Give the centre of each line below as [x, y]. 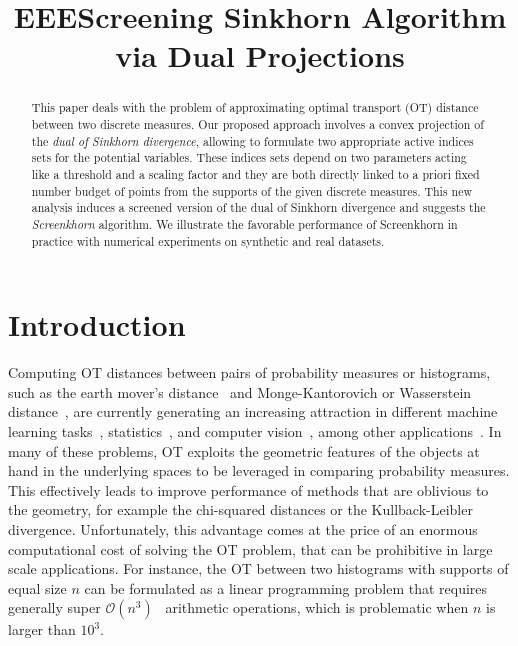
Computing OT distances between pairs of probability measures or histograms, [249, 372]
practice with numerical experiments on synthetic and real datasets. [208, 240]
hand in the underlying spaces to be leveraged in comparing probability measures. [259, 470]
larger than [42, 629]
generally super [54, 607]
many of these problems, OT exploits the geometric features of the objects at [244, 450]
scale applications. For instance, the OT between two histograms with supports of [258, 568]
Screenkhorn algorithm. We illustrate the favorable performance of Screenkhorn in [244, 223]
